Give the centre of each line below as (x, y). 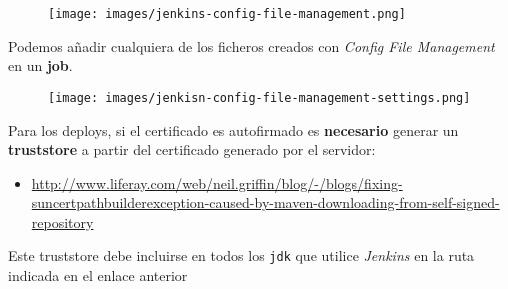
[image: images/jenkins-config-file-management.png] (227, 14)
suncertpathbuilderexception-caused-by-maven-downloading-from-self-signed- (265, 202)
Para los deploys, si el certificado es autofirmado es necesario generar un (233, 129)
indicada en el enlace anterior (98, 275)
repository (62, 221)
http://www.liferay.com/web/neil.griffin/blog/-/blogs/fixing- (217, 182)
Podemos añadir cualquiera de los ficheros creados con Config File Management (251, 45)
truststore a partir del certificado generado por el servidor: (192, 149)
